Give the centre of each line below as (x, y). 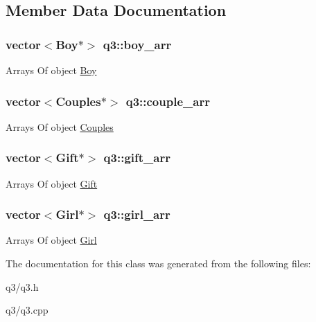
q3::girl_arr (137, 214)
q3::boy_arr (137, 44)
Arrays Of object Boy (51, 70)
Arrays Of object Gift (52, 183)
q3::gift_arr (137, 158)
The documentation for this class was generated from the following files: (158, 263)
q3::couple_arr (168, 101)
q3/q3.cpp (27, 310)
